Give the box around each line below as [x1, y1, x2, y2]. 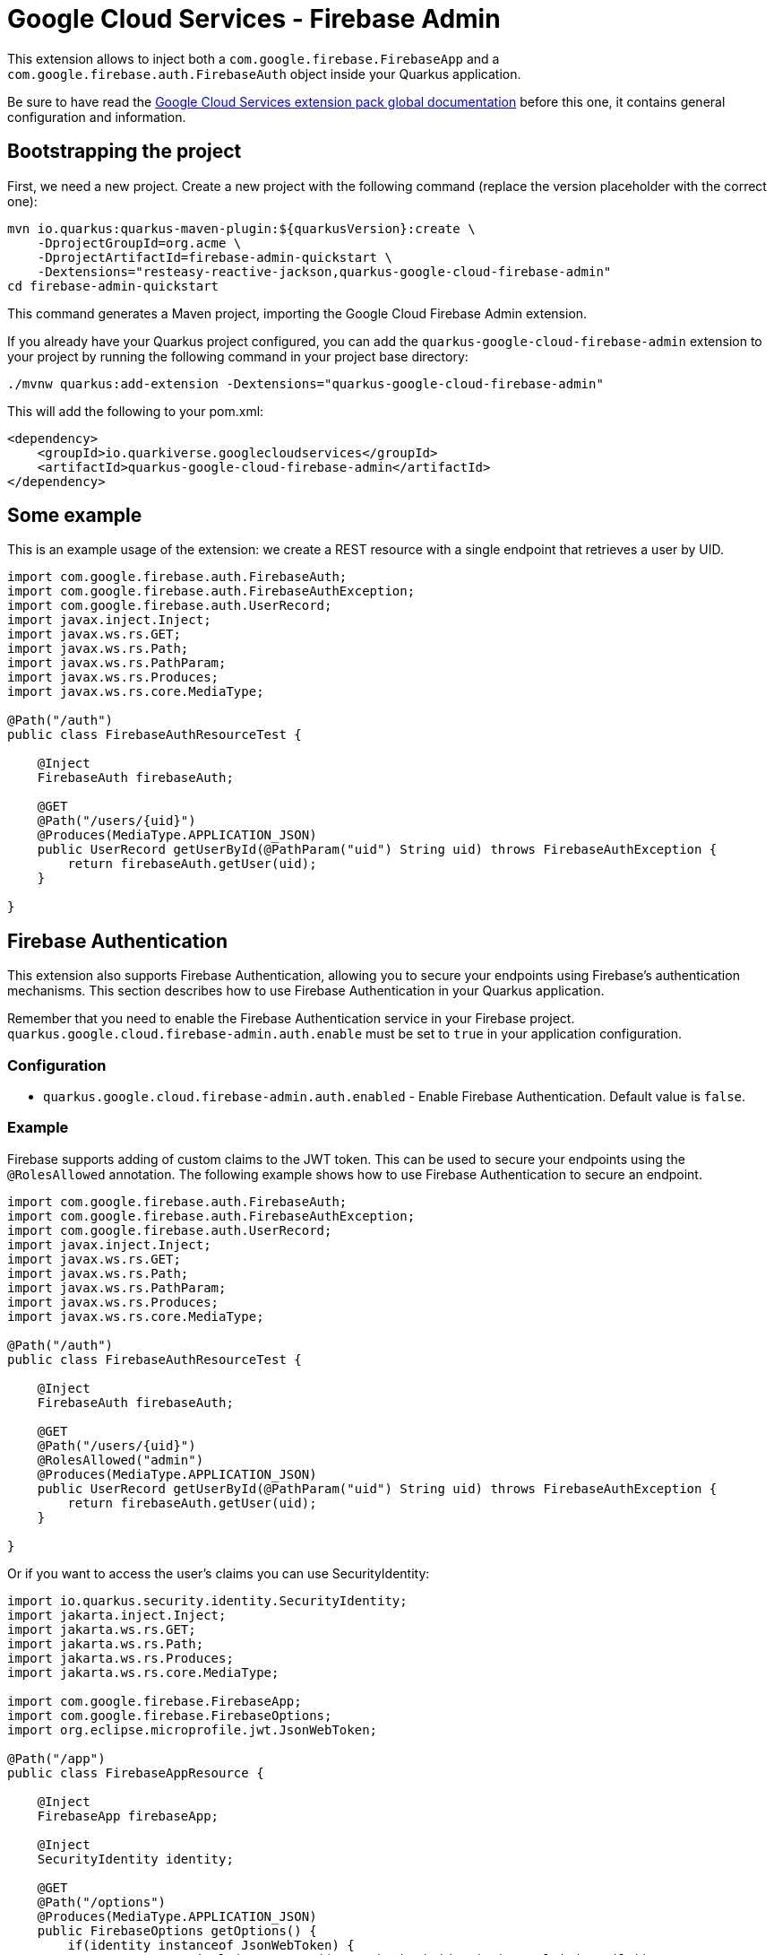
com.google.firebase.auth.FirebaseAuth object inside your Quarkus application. [7, 65, 521, 82]
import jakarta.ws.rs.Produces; [7, 1650, 234, 1665]
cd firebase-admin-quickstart [7, 278, 219, 293]
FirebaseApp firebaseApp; [37, 1808, 219, 1823]
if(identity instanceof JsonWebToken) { [67, 1937, 355, 1952]
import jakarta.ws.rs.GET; [7, 1621, 196, 1637]
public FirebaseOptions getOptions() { [37, 1923, 317, 1938]
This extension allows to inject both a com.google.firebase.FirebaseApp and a [7, 50, 500, 66]
